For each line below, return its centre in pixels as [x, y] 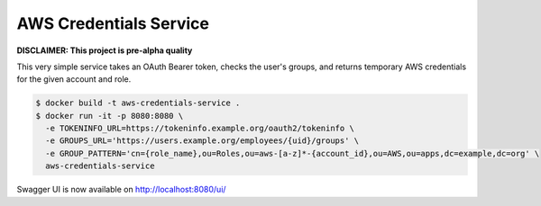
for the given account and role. [74, 79]
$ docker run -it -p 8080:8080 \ [110, 116]
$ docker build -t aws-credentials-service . [138, 103]
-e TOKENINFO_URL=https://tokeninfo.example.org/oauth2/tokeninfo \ [200, 129]
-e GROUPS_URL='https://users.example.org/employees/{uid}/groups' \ [202, 141]
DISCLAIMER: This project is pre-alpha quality [105, 50]
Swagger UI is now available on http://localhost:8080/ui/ [121, 190]
